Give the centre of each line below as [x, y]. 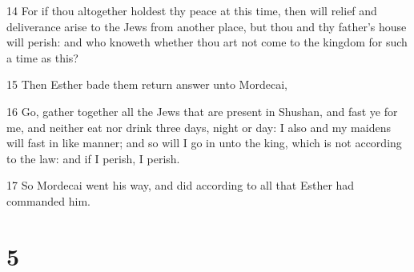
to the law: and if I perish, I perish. [93, 158]
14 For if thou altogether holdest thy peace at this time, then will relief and [192, 10]
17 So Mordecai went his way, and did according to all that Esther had [181, 185]
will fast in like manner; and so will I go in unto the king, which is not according [204, 143]
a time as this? [42, 57]
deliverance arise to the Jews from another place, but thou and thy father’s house [207, 26]
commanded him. [48, 200]
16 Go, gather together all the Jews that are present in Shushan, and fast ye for [202, 111]
